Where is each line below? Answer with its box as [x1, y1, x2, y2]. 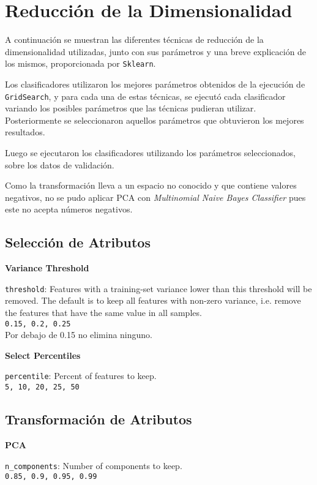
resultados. [5, 126, 45, 138]
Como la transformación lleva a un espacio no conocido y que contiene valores [5, 179, 297, 192]
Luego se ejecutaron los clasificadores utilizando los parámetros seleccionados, [5, 146, 296, 159]
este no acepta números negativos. [5, 203, 133, 216]
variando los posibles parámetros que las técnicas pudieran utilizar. [5, 102, 256, 115]
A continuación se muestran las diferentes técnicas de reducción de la [5, 33, 264, 46]
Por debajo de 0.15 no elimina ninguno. [5, 328, 152, 341]
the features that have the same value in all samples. [5, 306, 202, 319]
